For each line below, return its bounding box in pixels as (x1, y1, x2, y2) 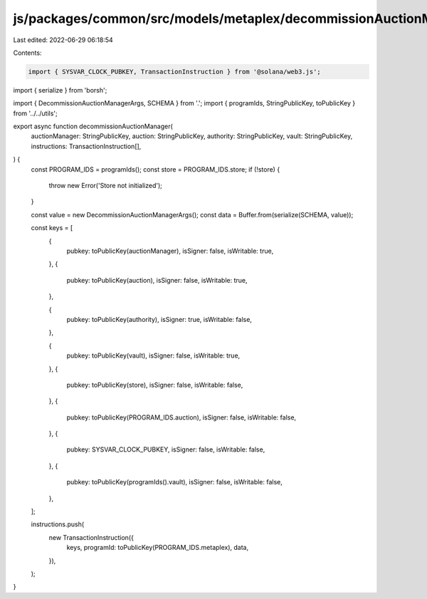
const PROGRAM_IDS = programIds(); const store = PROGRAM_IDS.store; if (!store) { (31, 165, 280, 174)
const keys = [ (31, 224, 73, 232)
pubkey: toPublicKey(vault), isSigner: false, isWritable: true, (66, 351, 241, 360)
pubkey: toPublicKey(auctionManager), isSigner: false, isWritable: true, (66, 246, 274, 255)
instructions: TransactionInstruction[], (31, 142, 142, 150)
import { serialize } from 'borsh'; (13, 85, 107, 94)
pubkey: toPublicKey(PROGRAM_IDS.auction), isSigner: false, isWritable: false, (66, 413, 297, 422)
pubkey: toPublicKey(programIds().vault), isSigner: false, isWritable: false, (66, 478, 283, 486)
